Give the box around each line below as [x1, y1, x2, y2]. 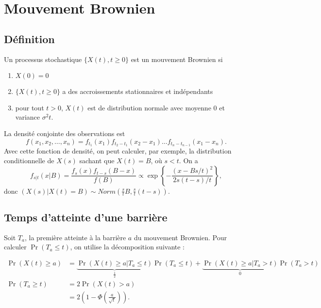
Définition [4, 31, 55, 46]
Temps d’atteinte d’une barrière [4, 209, 168, 224]
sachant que [79, 155, 115, 165]
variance [15, 112, 40, 122]
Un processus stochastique [4, 54, 82, 64]
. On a [179, 155, 198, 165]
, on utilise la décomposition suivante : [70, 242, 185, 252]
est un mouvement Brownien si [131, 54, 223, 64]
